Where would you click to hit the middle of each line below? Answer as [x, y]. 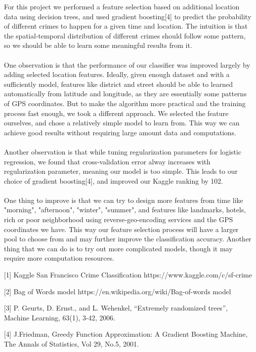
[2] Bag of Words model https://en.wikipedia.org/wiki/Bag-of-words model [118, 291]
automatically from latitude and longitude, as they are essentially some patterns [125, 94]
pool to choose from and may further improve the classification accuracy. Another [128, 239]
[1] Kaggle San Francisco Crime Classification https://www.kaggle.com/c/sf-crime [128, 275]
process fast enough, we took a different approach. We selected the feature [116, 113]
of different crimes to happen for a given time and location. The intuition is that [126, 26]
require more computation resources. [59, 258]
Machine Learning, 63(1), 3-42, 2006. [60, 317]
